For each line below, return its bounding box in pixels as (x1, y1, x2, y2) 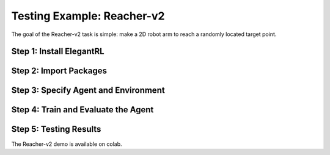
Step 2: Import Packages (11, 66, 107, 76)
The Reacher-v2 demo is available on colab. (11, 140, 122, 148)
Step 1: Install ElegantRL (11, 46, 105, 57)
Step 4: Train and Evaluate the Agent (11, 104, 154, 115)
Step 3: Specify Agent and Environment (11, 85, 165, 96)
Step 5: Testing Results (11, 124, 101, 134)
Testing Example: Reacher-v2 (11, 9, 165, 23)
